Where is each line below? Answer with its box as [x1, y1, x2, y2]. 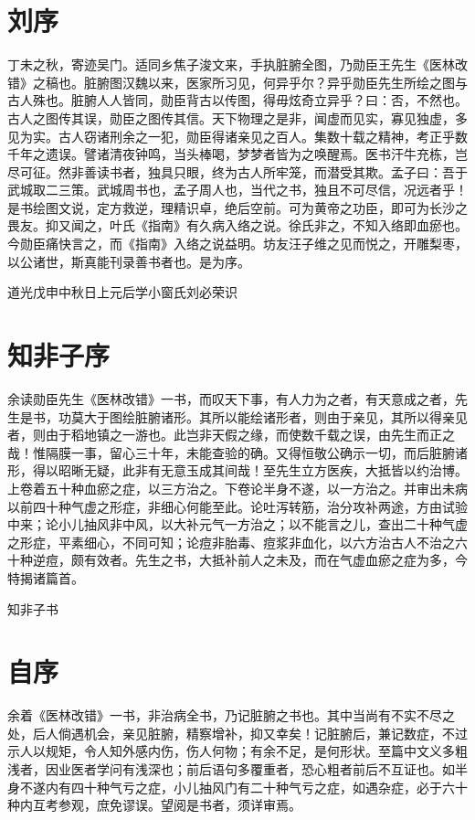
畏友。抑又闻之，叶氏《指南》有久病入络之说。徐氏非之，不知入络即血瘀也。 [7, 216, 468, 235]
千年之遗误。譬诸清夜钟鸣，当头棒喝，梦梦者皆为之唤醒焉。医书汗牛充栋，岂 [7, 144, 468, 164]
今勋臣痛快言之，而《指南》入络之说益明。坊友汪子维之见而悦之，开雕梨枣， [7, 234, 468, 253]
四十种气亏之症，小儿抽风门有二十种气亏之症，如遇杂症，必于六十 [70, 777, 468, 796]
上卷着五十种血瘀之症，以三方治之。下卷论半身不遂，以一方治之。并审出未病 [7, 478, 468, 497]
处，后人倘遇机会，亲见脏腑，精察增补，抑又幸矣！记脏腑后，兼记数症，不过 [7, 723, 468, 742]
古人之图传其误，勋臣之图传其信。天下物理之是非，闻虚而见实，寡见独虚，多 [7, 108, 468, 127]
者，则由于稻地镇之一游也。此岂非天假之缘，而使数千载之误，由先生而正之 [7, 425, 455, 444]
